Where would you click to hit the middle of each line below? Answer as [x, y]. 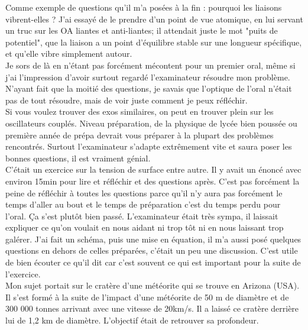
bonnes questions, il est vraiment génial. [78, 158]
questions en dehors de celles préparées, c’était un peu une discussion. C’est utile [152, 250]
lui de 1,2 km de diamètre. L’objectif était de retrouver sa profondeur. [132, 320]
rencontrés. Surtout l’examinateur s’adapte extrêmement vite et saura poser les [149, 146]
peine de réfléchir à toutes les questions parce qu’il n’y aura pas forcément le [144, 192]
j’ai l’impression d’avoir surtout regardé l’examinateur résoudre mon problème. [148, 77]
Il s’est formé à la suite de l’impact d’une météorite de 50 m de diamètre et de [147, 297]
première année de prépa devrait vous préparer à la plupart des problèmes [140, 135]
